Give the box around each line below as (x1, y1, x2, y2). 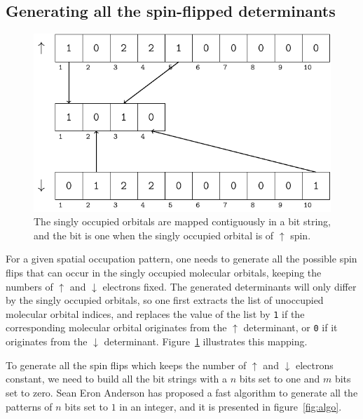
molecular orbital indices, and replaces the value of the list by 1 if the (6, 306, 305, 321)
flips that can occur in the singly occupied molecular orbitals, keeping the (6, 265, 322, 280)
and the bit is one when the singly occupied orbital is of (34, 227, 274, 242)
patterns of (6, 399, 53, 413)
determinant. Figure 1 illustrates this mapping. (104, 334, 308, 349)
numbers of (6, 279, 53, 293)
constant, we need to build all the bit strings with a (6, 371, 228, 386)
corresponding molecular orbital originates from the (6, 320, 227, 335)
